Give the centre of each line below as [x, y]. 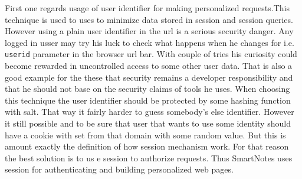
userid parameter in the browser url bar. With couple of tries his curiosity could [151, 54]
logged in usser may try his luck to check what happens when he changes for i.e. [150, 42]
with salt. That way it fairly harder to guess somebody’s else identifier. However [150, 112]
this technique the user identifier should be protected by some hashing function [148, 100]
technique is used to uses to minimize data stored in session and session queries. [149, 19]
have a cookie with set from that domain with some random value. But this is [145, 135]
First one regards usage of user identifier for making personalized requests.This [147, 8]
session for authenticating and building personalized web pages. [119, 169]
